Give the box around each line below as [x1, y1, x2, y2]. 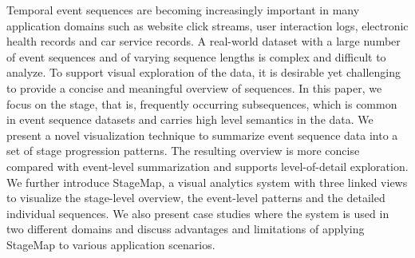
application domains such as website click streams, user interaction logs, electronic [6, 17, 409, 34]
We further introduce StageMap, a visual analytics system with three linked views [6, 173, 408, 190]
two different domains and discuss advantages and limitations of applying [6, 220, 365, 237]
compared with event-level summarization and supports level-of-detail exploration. [6, 157, 409, 174]
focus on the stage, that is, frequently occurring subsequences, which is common [6, 95, 397, 112]
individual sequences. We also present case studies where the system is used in [6, 204, 389, 221]
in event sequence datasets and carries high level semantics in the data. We [6, 111, 373, 128]
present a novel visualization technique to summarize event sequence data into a [6, 126, 398, 143]
